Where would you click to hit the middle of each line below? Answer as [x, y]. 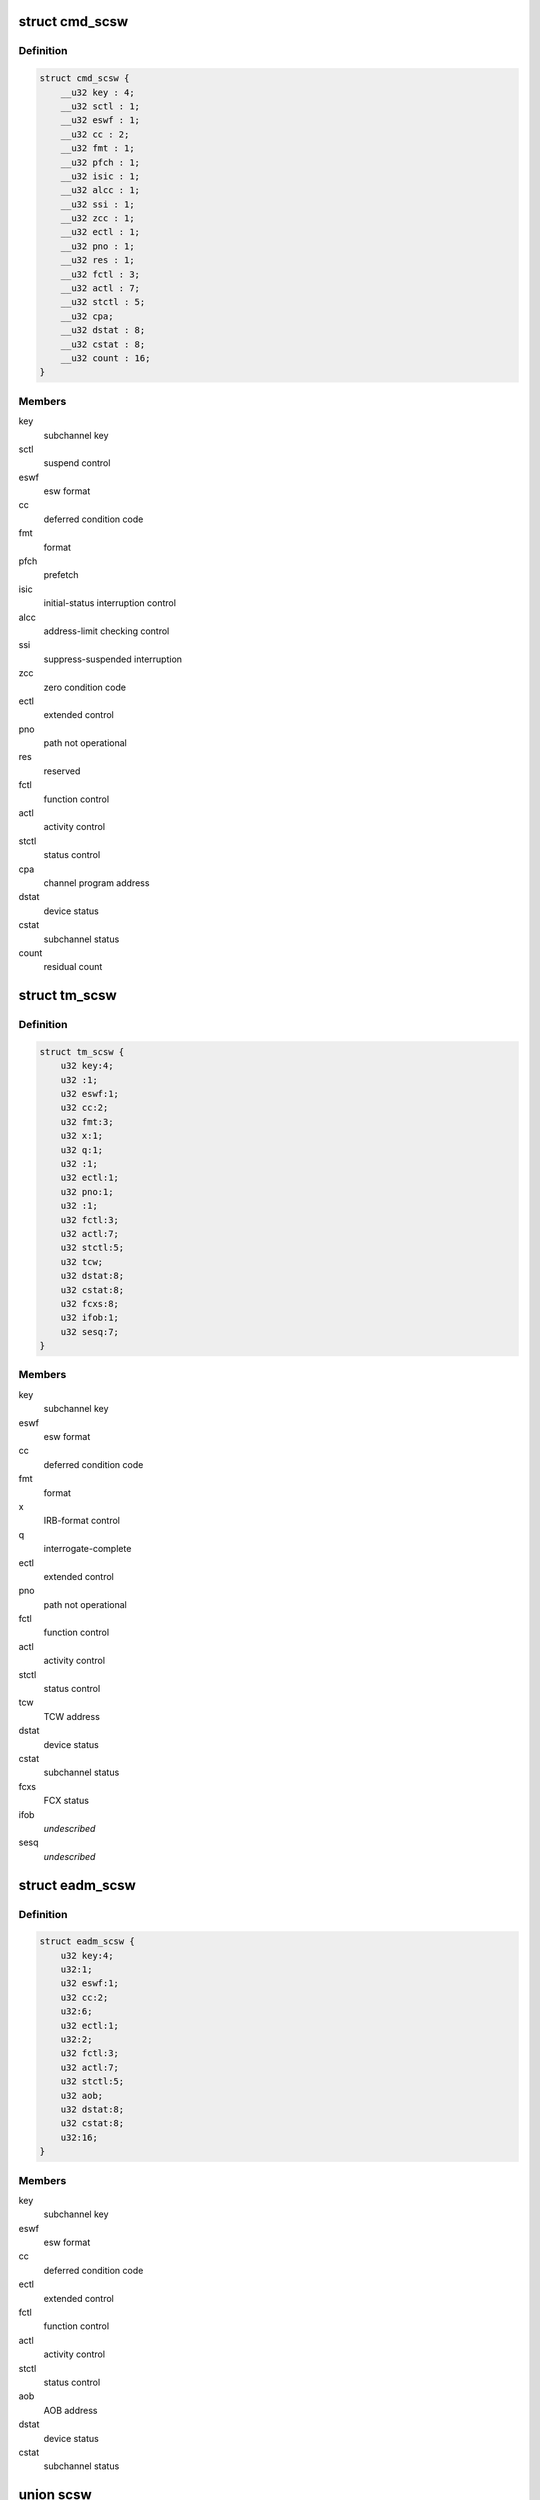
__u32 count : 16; [105, 358]
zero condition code [85, 687]
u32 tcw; [82, 1261]
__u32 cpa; [87, 316]
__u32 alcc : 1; [100, 190]
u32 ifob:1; [90, 1318]
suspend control [77, 463]
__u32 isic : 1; [100, 176]
